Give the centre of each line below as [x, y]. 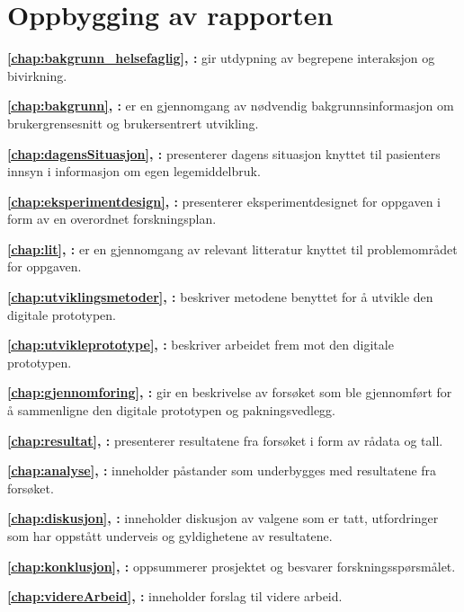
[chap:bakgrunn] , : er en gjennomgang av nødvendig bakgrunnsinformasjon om [231, 106]
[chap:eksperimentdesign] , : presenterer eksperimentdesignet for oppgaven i [224, 201]
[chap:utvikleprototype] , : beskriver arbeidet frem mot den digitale [201, 345]
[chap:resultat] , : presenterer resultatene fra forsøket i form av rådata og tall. [225, 440]
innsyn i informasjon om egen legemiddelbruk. [134, 171]
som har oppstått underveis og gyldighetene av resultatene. [170, 536]
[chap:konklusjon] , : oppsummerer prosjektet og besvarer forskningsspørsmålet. [232, 566]
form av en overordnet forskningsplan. [112, 219]
